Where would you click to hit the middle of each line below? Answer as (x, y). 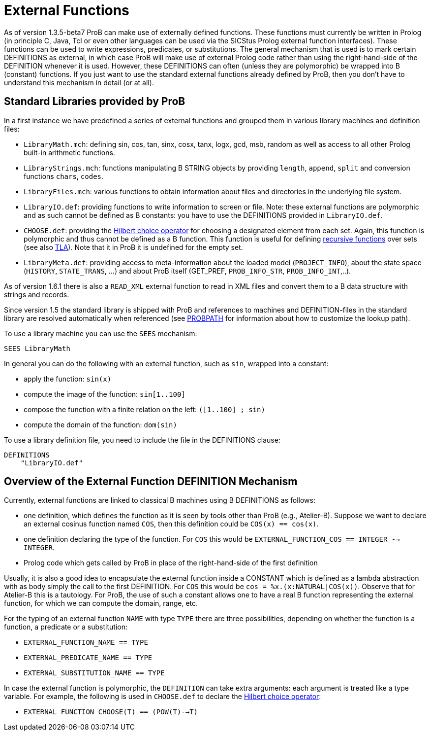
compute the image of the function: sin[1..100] (105, 394)
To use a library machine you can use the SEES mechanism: (101, 333)
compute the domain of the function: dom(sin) (100, 424)
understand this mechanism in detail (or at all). (79, 82)
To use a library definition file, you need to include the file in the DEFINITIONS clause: (142, 440)
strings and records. (37, 294)
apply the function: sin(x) (68, 379)
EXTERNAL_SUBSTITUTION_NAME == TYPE (94, 673)
